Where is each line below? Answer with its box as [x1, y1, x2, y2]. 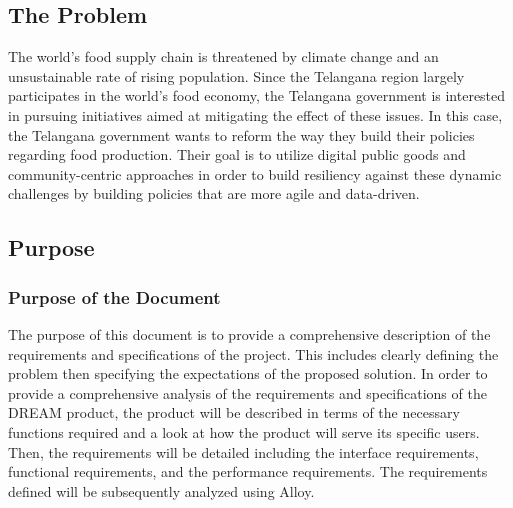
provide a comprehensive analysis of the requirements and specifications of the [8, 382, 487, 403]
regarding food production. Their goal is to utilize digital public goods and [8, 144, 466, 165]
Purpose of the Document [8, 284, 221, 309]
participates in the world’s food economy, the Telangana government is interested [8, 85, 506, 106]
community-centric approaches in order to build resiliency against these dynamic [8, 163, 502, 184]
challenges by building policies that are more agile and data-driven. [8, 183, 420, 204]
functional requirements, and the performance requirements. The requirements [8, 461, 488, 482]
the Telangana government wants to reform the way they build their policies [8, 124, 475, 145]
